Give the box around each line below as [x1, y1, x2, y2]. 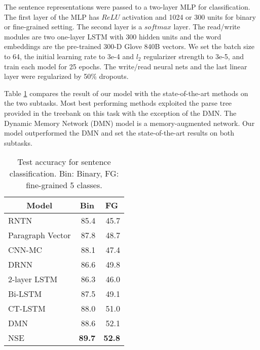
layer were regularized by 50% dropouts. [4, 71, 129, 81]
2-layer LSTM [8, 273, 58, 285]
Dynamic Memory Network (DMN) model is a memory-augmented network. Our [4, 117, 255, 128]
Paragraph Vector [8, 229, 71, 241]
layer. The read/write [173, 21, 240, 32]
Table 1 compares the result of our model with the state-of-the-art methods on [4, 88, 248, 98]
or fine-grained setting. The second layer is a [4, 21, 142, 32]
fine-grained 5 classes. [26, 179, 102, 191]
